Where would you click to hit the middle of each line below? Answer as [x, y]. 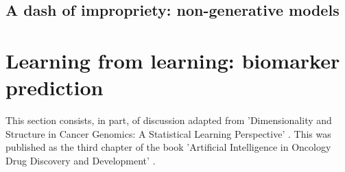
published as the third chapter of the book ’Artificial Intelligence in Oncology [168, 147]
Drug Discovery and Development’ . [81, 160]
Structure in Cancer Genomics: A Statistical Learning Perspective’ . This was [168, 133]
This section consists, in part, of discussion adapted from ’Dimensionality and [169, 120]
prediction [55, 87]
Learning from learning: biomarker [173, 60]
